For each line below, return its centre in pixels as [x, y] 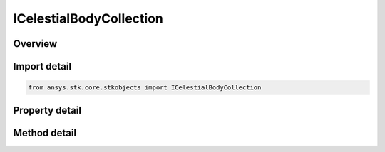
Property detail [47, 110]
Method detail [45, 132]
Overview [35, 44]
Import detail [42, 66]
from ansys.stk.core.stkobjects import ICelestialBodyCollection [145, 88]
